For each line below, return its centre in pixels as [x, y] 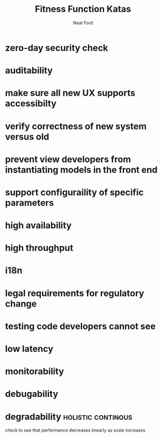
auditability [29, 71]
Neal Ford [83, 23]
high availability [38, 225]
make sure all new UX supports [70, 93]
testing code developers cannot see [81, 326]
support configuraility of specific [75, 192]
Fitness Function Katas [83, 9]
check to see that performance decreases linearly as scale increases [75, 430]
